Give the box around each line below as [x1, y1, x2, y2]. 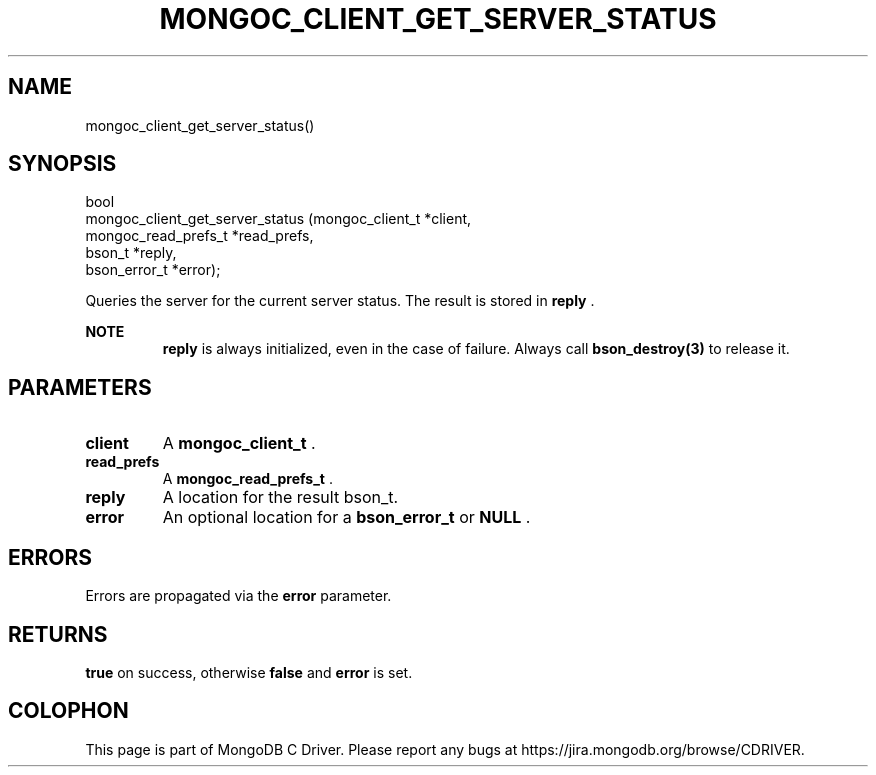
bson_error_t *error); [85, 261, 221, 279]
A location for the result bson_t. [162, 487, 399, 508]
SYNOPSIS [8, 151, 117, 177]
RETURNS [8, 621, 108, 647]
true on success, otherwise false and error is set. [85, 663, 413, 681]
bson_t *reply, [85, 244, 177, 262]
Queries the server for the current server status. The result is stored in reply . [85, 292, 595, 310]
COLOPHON [8, 698, 129, 724]
